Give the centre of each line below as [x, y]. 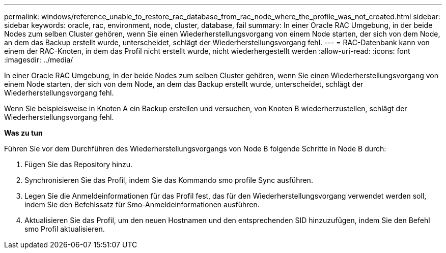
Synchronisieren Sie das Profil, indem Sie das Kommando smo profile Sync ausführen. [169, 180]
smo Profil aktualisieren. [65, 229]
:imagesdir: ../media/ [39, 60]
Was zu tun [23, 133]
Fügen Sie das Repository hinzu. [79, 164]
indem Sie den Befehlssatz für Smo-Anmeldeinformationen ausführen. [142, 204]
